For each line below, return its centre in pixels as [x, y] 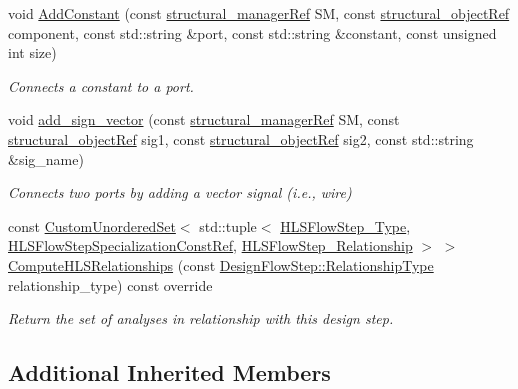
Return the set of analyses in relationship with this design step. [201, 318]
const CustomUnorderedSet [92, 225]
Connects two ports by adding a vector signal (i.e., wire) [180, 192]
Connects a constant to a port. [101, 85]
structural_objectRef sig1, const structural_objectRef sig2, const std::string [241, 138]
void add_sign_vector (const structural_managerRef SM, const [204, 119]
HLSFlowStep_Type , [345, 225]
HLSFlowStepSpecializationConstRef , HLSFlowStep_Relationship [210, 245]
